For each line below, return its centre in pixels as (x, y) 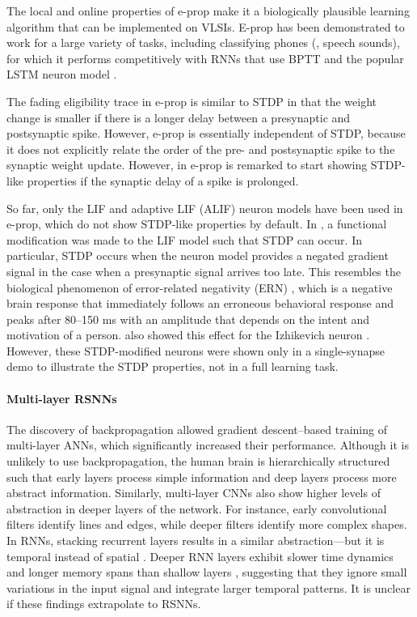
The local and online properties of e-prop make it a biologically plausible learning (208, 11)
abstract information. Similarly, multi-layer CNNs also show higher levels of (194, 493)
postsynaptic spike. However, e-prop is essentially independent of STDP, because (206, 133)
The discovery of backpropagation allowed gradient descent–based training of (197, 429)
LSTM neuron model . (62, 74)
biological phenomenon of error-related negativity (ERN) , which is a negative (200, 287)
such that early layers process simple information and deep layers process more (202, 477)
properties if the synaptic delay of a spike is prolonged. (163, 180)
